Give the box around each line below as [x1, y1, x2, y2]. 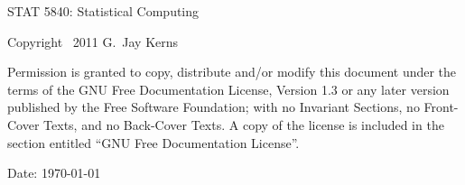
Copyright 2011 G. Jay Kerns [7, 32, 179, 51]
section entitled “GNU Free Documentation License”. [7, 133, 300, 152]
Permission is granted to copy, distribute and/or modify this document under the [7, 62, 457, 81]
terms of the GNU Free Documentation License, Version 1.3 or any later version [7, 79, 450, 98]
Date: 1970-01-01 [7, 163, 101, 182]
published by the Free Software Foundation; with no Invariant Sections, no [7, 97, 420, 116]
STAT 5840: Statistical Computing [7, 2, 200, 20]
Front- [423, 97, 459, 116]
